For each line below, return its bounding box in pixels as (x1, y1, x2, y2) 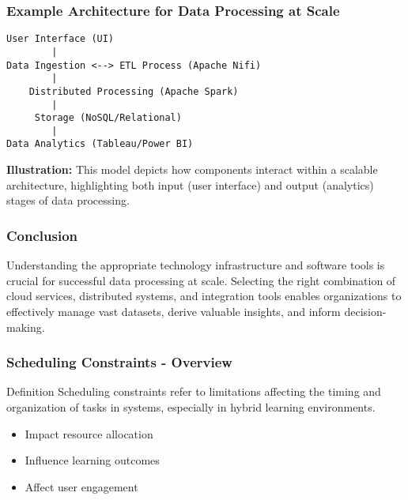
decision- (344, 303, 387, 319)
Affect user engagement (25, 478, 138, 494)
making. (6, 318, 45, 335)
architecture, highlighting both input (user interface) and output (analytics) (6, 176, 374, 193)
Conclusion (6, 225, 77, 245)
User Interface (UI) (6, 33, 115, 45)
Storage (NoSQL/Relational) (34, 112, 182, 124)
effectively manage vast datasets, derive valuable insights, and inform (6, 303, 341, 319)
